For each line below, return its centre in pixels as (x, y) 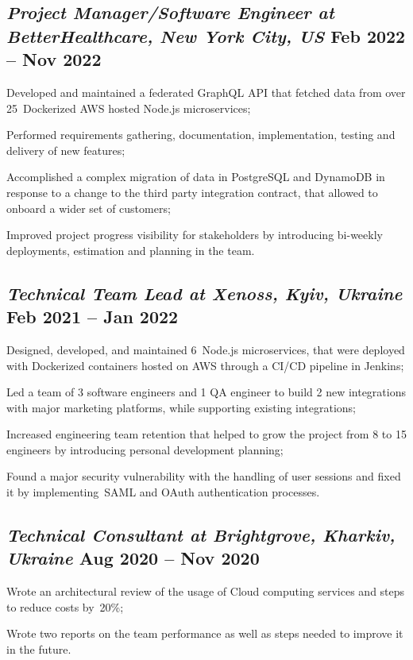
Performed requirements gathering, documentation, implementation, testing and (201, 135)
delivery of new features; (66, 150)
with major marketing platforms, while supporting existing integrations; (181, 407)
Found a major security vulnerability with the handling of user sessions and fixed (204, 476)
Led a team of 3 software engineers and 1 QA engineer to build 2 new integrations (206, 392)
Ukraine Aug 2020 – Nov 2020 (133, 558)
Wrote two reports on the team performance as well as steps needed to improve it (205, 633)
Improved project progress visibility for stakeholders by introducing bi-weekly (195, 235)
